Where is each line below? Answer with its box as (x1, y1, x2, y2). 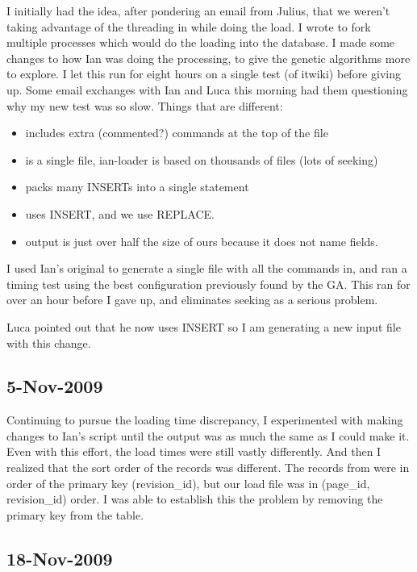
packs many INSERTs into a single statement (25, 178, 249, 195)
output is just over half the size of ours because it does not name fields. (25, 232, 378, 249)
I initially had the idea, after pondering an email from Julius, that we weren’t (6, 2, 390, 19)
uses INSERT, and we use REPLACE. (25, 205, 215, 222)
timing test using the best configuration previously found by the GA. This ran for (6, 275, 411, 292)
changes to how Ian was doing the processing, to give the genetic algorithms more (6, 49, 411, 66)
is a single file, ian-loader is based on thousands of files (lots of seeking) (25, 151, 378, 168)
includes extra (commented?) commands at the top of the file (25, 124, 328, 141)
